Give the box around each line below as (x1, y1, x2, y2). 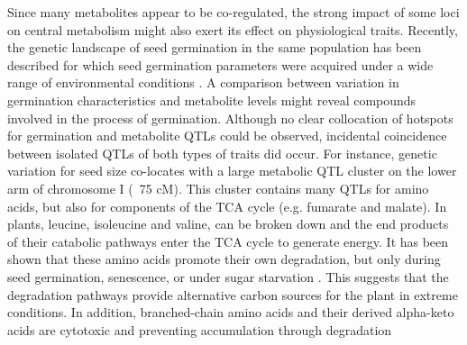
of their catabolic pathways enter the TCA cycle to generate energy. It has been (7, 232, 449, 250)
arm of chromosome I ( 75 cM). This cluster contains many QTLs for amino (7, 178, 429, 197)
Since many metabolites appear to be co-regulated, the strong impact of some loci (7, 3, 460, 21)
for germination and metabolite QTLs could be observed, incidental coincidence (7, 126, 447, 145)
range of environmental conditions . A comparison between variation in (7, 73, 399, 92)
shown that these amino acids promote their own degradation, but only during (7, 250, 441, 268)
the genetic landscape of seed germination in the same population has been (7, 38, 422, 57)
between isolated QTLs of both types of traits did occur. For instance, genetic (7, 143, 437, 162)
